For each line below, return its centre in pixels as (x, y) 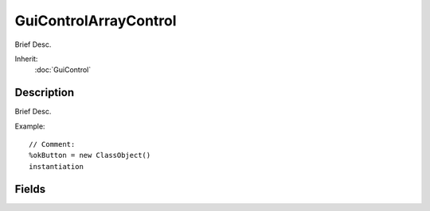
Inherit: (26, 59)
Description (45, 92)
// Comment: (52, 144)
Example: (30, 126)
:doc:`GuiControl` (63, 70)
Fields (30, 189)
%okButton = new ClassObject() (90, 155)
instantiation (56, 166)
